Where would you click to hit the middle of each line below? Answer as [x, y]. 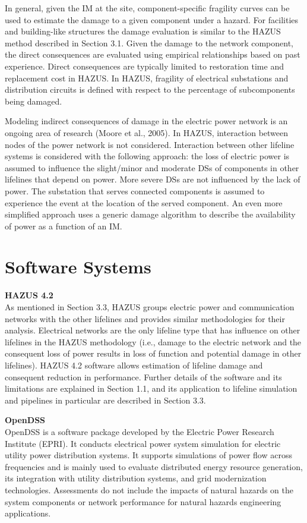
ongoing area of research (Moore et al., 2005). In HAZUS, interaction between [147, 132]
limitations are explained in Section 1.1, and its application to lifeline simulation [151, 388]
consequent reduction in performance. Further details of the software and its [143, 377]
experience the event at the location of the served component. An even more [144, 202]
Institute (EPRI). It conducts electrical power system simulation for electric [143, 443]
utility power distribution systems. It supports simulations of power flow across [148, 455]
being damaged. [34, 101]
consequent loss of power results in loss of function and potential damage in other [153, 353]
